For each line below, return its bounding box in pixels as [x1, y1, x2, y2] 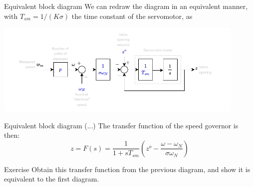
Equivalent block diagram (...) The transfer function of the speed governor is [4, 120, 239, 130]
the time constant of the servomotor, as [71, 10, 193, 21]
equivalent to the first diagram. [4, 174, 99, 184]
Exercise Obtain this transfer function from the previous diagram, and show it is [4, 164, 251, 174]
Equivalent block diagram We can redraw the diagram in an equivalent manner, [4, 1, 248, 11]
